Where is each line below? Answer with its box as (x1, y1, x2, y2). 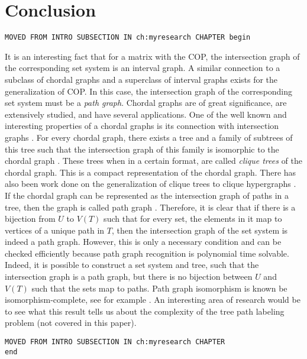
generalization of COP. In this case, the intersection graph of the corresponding (5, 85, 293, 97)
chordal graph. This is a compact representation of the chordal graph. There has (5, 166, 296, 178)
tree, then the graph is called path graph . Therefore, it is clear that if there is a (5, 200, 296, 213)
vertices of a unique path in (5, 224, 105, 236)
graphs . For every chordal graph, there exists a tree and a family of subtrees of (5, 131, 293, 143)
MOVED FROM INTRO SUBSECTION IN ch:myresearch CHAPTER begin (5, 33, 251, 42)
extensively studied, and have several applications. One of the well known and (5, 108, 287, 120)
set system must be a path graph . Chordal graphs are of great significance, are (5, 96, 287, 109)
